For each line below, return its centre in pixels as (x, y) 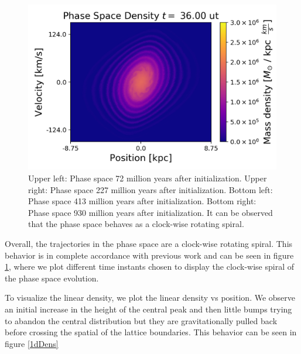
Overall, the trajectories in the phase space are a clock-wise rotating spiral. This (149, 243)
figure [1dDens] (32, 343)
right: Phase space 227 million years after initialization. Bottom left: (150, 189)
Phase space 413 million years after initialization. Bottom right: (142, 201)
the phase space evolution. (52, 278)
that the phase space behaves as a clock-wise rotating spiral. (136, 224)
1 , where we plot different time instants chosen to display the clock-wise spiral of (150, 267)
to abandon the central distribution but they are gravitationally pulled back (141, 320)
